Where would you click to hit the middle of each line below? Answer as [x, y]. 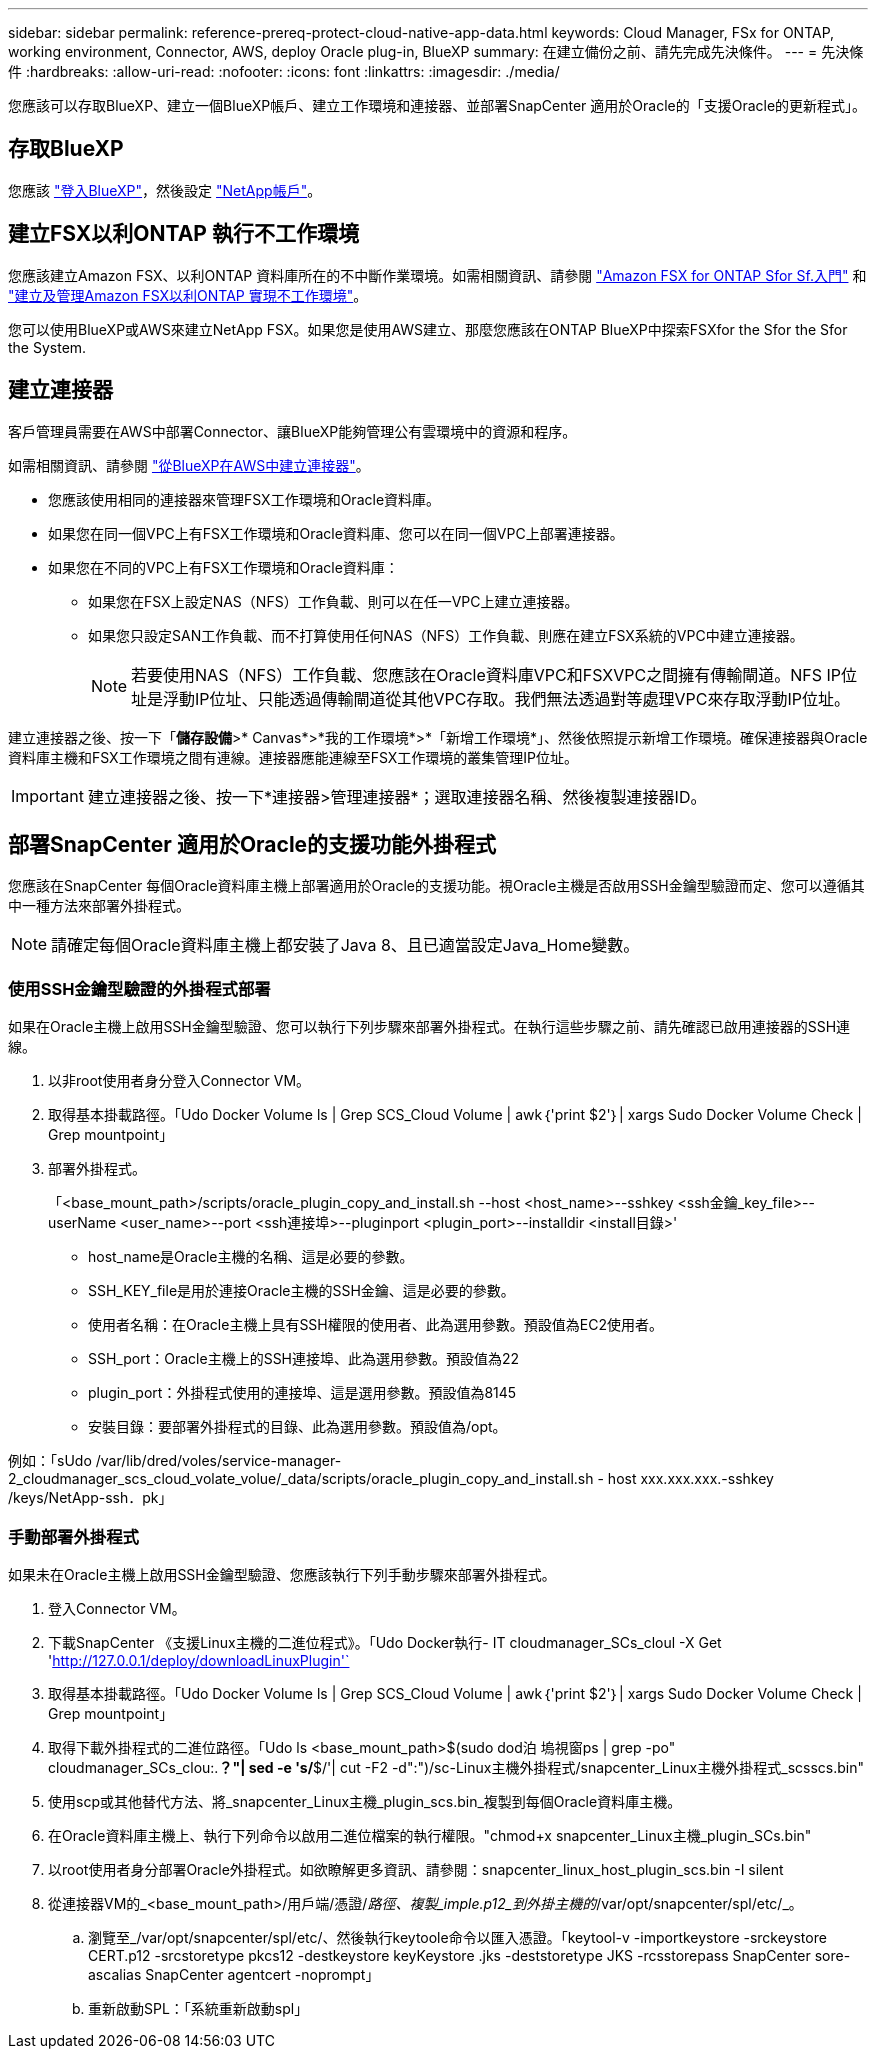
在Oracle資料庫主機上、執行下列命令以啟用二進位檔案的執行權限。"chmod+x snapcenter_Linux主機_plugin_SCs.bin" [430, 1835]
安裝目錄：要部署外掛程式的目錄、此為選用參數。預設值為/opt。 [297, 1427]
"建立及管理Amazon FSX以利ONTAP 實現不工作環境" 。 [188, 295]
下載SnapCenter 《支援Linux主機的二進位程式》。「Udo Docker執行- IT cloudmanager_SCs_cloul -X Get [385, 1642]
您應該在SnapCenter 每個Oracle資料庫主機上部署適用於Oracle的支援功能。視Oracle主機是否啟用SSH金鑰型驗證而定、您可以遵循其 [436, 886]
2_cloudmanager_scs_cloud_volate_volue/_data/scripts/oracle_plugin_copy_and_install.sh [301, 1479]
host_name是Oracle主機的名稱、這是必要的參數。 [251, 1257]
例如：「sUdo [50, 1461]
